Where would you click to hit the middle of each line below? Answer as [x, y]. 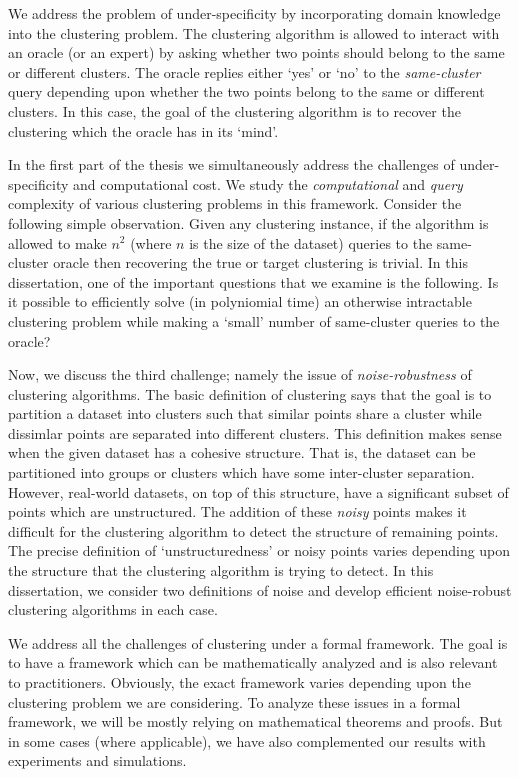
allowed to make [57, 242]
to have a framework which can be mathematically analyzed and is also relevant [253, 662]
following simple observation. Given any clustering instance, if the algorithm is [248, 222]
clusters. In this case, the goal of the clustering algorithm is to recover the [234, 110]
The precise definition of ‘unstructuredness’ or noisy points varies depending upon [259, 550]
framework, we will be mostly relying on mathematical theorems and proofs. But [255, 721]
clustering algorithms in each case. [113, 609]
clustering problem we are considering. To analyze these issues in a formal [234, 701]
